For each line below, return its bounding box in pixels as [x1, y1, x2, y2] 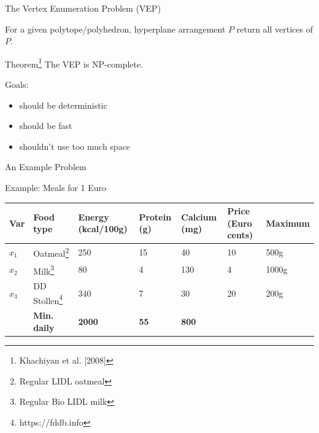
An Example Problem [5, 160, 86, 173]
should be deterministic [19, 98, 107, 111]
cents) [227, 228, 253, 241]
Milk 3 [33, 262, 55, 277]
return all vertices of [236, 22, 313, 35]
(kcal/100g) [78, 222, 128, 235]
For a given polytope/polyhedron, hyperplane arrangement [5, 22, 226, 35]
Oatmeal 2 [33, 245, 69, 259]
